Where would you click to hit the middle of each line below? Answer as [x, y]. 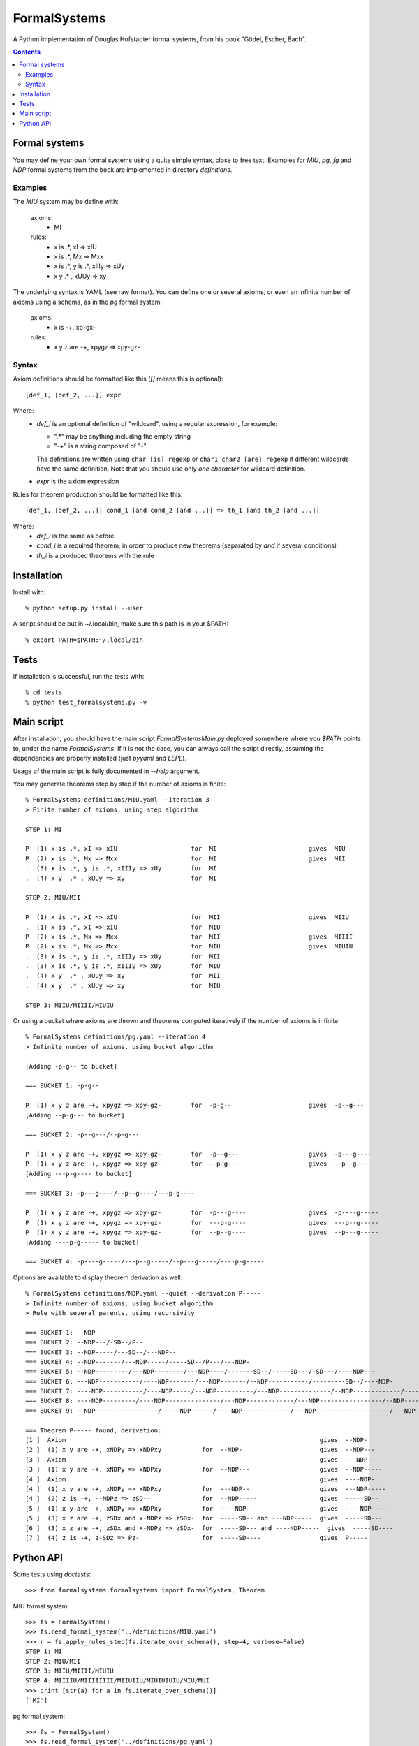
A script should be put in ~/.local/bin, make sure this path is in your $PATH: [120, 624]
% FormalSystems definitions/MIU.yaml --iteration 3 [117, 800]
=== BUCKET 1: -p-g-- [62, 1086]
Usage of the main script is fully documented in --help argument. [106, 771]
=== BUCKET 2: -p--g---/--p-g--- [82, 1135]
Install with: [29, 592]
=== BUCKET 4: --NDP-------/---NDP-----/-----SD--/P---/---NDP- [138, 1362]
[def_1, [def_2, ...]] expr [73, 395]
